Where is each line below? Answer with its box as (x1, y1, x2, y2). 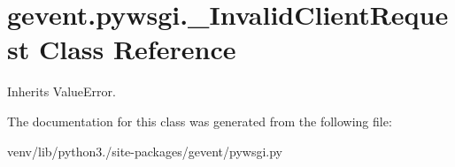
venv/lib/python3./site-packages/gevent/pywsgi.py (7, 141, 282, 160)
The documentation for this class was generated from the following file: (7, 111, 392, 130)
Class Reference (38, 31, 236, 67)
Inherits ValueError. (7, 82, 116, 101)
